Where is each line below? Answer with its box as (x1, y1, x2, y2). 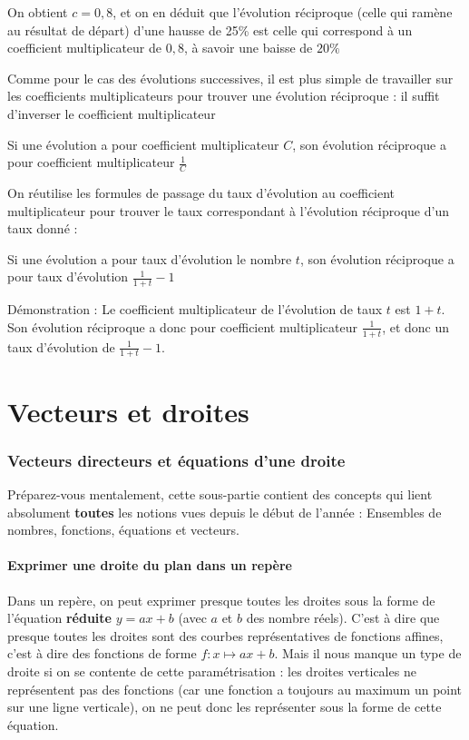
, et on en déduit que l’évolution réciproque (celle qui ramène (112, 3, 453, 21)
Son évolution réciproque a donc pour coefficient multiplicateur (7, 317, 357, 336)
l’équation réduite (7, 608, 112, 627)
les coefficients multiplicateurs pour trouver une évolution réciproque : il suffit (7, 86, 440, 105)
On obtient (7, 3, 68, 21)
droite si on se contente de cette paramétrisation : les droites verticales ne (7, 661, 416, 680)
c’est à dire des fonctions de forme (7, 644, 197, 663)
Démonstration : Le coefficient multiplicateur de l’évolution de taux (7, 300, 383, 319)
